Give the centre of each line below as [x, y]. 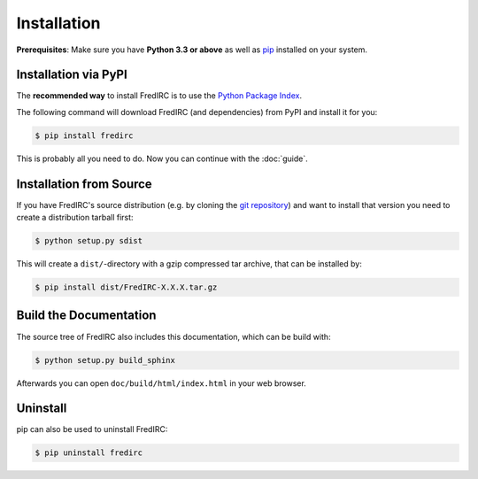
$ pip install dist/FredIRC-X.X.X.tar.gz [126, 287]
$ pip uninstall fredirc [89, 453]
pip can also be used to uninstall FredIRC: [92, 429]
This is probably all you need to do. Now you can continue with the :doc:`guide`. [162, 158]
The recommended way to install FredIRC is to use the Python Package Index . [159, 96]
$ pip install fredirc [84, 135]
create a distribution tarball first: [75, 218]
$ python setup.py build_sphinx [105, 360]
